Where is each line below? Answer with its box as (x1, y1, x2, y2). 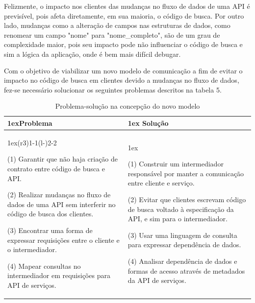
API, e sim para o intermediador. (127, 213, 228, 224)
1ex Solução (127, 117, 169, 128)
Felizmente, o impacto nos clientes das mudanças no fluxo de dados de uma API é (4, 1, 250, 11)
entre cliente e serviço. (127, 178, 195, 188)
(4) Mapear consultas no (7, 260, 81, 271)
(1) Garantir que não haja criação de (7, 154, 118, 164)
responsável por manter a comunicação (127, 168, 244, 178)
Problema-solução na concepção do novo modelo (55, 101, 200, 111)
